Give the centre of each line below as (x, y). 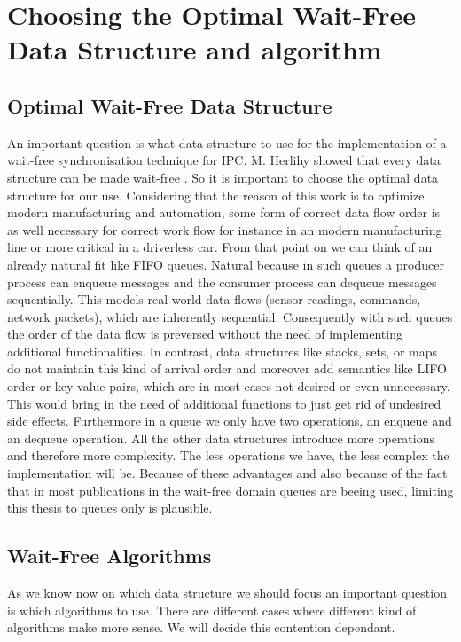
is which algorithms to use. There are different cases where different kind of (212, 610)
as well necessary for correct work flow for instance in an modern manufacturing (225, 229)
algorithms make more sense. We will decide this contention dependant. (201, 627)
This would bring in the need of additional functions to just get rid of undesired (224, 403)
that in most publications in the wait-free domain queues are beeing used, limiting (230, 490)
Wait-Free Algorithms (109, 556)
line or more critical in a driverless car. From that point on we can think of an (220, 247)
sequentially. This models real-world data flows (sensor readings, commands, (214, 299)
